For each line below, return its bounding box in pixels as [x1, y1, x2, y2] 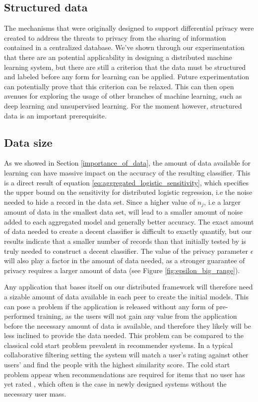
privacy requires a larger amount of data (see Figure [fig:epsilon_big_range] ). [4, 265, 240, 275]
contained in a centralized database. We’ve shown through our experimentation [4, 42, 245, 53]
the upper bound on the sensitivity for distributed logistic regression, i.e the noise [4, 187, 253, 197]
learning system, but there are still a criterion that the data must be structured [4, 61, 246, 72]
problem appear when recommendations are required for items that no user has [4, 369, 245, 379]
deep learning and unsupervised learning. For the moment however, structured [4, 100, 242, 111]
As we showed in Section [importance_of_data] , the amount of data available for [4, 158, 251, 168]
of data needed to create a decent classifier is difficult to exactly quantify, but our [4, 226, 252, 236]
